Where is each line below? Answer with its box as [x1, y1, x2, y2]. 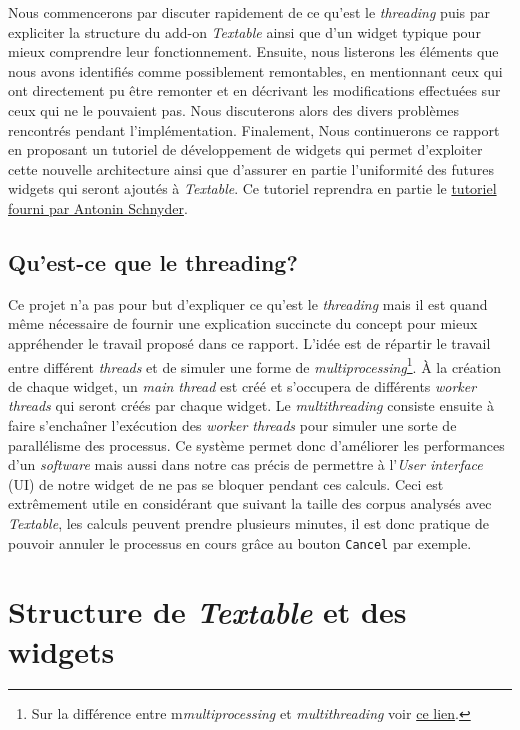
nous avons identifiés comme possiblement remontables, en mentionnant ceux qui [8, 60, 503, 81]
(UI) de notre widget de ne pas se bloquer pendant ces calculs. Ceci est [8, 473, 444, 494]
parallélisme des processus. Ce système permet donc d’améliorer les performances [8, 434, 505, 455]
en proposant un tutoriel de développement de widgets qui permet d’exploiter [8, 139, 483, 160]
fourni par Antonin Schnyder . [8, 197, 188, 218]
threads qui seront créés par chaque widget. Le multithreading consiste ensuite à [8, 395, 494, 416]
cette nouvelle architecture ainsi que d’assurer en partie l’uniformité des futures [8, 158, 494, 179]
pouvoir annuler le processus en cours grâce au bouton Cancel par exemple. [8, 532, 472, 553]
